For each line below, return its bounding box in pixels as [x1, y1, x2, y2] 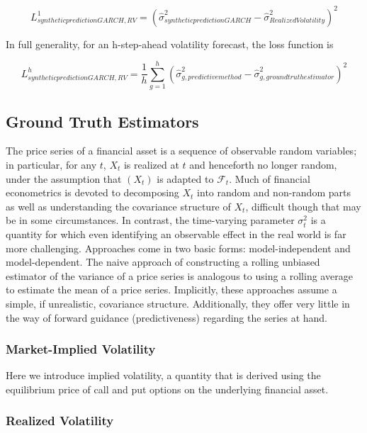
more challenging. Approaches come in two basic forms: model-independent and [6, 240, 351, 255]
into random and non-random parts [197, 185, 351, 200]
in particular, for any [6, 157, 97, 172]
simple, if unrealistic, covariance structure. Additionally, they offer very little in [6, 296, 350, 310]
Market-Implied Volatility [6, 340, 156, 358]
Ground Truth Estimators [6, 110, 199, 132]
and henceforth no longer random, [189, 157, 337, 172]
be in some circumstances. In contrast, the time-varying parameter [6, 213, 295, 227]
